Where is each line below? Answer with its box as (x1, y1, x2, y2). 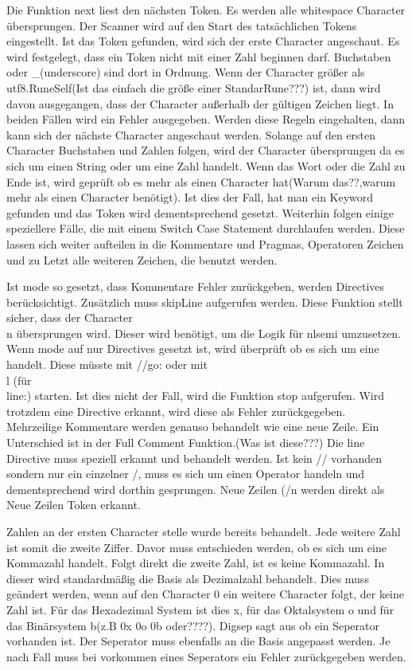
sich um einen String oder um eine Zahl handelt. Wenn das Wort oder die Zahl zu (6, 157, 406, 174)
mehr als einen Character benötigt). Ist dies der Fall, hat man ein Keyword (6, 189, 374, 206)
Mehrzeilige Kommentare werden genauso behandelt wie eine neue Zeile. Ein (6, 418, 379, 435)
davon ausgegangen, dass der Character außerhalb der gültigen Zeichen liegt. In (6, 95, 394, 112)
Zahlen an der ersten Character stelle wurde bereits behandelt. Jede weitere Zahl (6, 523, 401, 539)
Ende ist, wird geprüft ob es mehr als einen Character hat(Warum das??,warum (6, 173, 396, 190)
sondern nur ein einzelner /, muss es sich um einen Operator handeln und (6, 465, 365, 482)
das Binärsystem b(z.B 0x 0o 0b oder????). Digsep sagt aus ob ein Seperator (6, 617, 379, 633)
